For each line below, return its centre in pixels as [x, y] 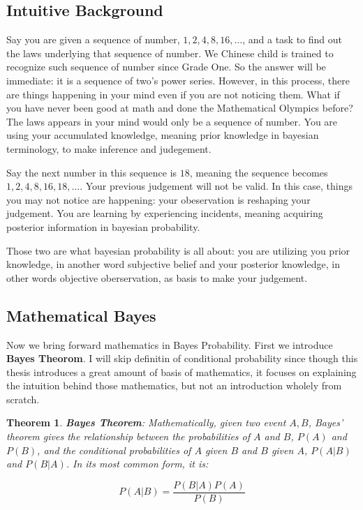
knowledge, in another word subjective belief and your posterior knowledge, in [173, 264]
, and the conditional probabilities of [114, 450]
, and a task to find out [292, 39]
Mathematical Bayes [81, 315]
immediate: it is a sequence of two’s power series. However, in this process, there [178, 80]
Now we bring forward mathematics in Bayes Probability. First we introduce [170, 344]
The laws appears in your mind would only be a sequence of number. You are [172, 121]
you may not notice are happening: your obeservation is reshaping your [158, 199]
